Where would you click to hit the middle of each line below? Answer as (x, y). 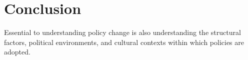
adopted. (17, 52)
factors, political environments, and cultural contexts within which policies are (124, 42)
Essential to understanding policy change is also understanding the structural (122, 32)
